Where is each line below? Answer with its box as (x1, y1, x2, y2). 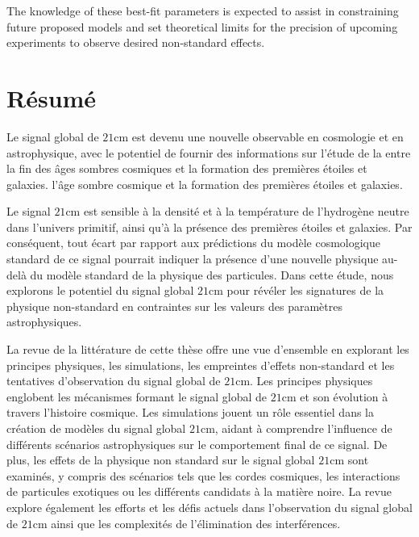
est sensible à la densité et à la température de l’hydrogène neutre (83, 203, 409, 220)
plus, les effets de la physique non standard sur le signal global (6, 451, 315, 468)
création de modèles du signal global (6, 420, 186, 436)
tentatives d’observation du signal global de (6, 372, 221, 389)
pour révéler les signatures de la (226, 282, 384, 299)
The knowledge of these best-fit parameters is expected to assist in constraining (6, 2, 399, 19)
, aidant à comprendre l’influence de (214, 420, 392, 436)
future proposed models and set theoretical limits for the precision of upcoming (6, 18, 398, 35)
